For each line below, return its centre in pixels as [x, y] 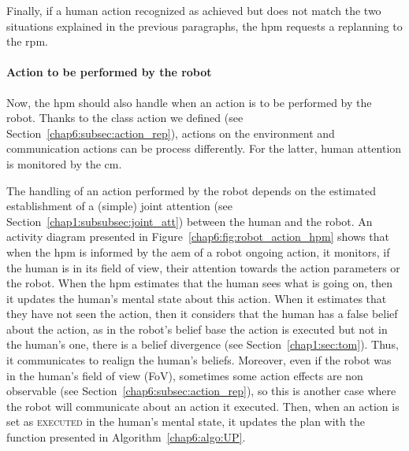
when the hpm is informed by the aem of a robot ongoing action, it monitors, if [198, 251]
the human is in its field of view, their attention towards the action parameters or [203, 267]
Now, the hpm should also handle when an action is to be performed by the [189, 102]
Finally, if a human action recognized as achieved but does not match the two [194, 10]
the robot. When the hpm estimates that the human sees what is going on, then [200, 283]
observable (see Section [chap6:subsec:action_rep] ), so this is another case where [201, 391]
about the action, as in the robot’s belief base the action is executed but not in [197, 329]
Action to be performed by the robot [109, 72]
